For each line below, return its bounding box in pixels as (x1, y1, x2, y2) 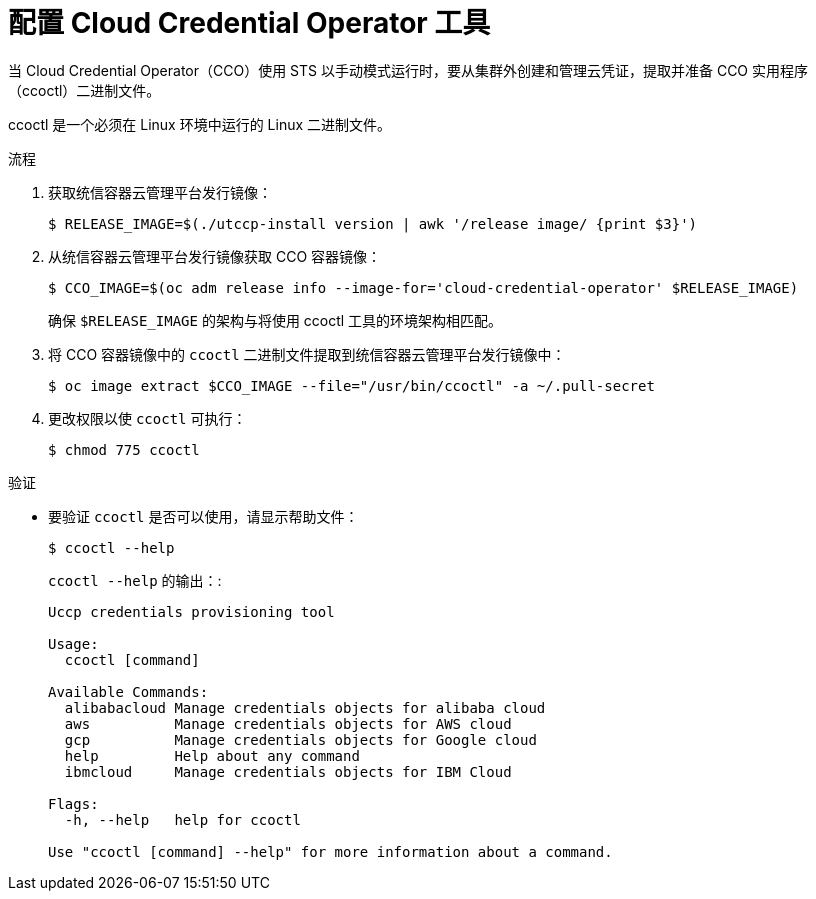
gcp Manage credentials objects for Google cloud (64, 731, 537, 748)
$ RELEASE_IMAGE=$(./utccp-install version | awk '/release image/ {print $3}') (48, 215, 698, 232)
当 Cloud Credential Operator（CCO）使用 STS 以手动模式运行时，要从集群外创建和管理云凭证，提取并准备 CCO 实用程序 (8, 61, 809, 79)
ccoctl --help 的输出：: (48, 571, 222, 589)
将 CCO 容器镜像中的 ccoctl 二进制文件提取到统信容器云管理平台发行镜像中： (48, 345, 566, 363)
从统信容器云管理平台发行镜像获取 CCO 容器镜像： (48, 247, 382, 265)
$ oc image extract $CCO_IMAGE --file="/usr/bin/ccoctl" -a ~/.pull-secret (48, 377, 655, 394)
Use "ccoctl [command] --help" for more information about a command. (48, 843, 613, 860)
